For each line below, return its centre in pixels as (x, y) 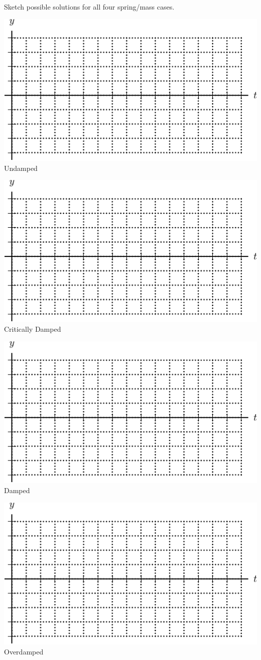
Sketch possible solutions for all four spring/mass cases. (89, 7)
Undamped (21, 168)
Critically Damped (33, 329)
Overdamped (24, 651)
